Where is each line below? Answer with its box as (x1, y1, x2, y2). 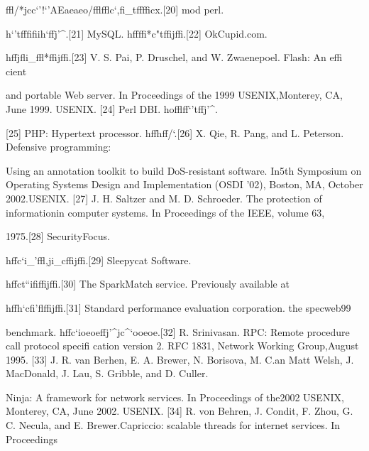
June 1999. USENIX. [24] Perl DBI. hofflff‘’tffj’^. (6, 101, 218, 116)
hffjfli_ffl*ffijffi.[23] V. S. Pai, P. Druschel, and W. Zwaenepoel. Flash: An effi (6, 50, 343, 65)
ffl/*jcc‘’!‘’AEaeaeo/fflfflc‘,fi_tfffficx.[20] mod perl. (6, 2, 224, 16)
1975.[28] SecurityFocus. (6, 229, 110, 244)
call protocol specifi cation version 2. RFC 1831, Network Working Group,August (6, 338, 359, 353)
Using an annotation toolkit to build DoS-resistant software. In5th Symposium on (6, 163, 362, 178)
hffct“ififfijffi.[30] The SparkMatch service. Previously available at (6, 276, 290, 291)
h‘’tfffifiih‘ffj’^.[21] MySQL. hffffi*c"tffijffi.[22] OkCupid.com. (6, 26, 268, 40)
